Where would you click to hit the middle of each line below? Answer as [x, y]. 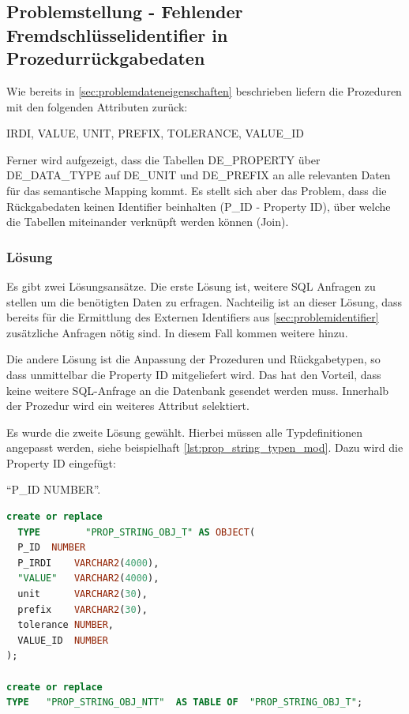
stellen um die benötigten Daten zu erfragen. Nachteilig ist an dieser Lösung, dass [204, 301]
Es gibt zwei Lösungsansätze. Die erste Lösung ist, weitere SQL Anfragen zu [191, 286]
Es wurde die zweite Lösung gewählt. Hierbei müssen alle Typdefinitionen [185, 432]
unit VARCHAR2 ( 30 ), [83, 594]
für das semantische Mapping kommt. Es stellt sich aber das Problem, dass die [197, 190]
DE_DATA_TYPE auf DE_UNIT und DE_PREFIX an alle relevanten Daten [199, 175]
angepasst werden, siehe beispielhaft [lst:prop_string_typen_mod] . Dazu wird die [205, 447]
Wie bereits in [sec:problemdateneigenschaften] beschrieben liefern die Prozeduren [204, 90]
